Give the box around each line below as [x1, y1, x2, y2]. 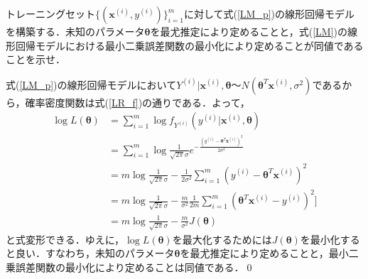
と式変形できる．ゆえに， [6, 231, 125, 246]
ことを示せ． [6, 52, 65, 67]
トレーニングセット [6, 6, 95, 21]
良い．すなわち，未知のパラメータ [15, 246, 175, 261]
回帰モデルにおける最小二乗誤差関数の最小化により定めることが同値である [15, 38, 364, 53]
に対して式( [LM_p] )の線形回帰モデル [183, 6, 355, 21]
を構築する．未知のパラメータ [6, 24, 145, 38]
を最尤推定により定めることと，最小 [180, 246, 349, 261]
